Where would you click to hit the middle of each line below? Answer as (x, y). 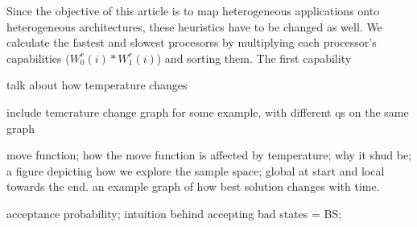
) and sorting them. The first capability (254, 58)
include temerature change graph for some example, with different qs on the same (208, 111)
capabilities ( (38, 58)
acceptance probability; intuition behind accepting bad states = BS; (174, 213)
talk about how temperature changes (97, 85)
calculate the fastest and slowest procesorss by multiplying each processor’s (192, 42)
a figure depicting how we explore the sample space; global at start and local (196, 170)
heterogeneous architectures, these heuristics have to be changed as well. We (194, 26)
